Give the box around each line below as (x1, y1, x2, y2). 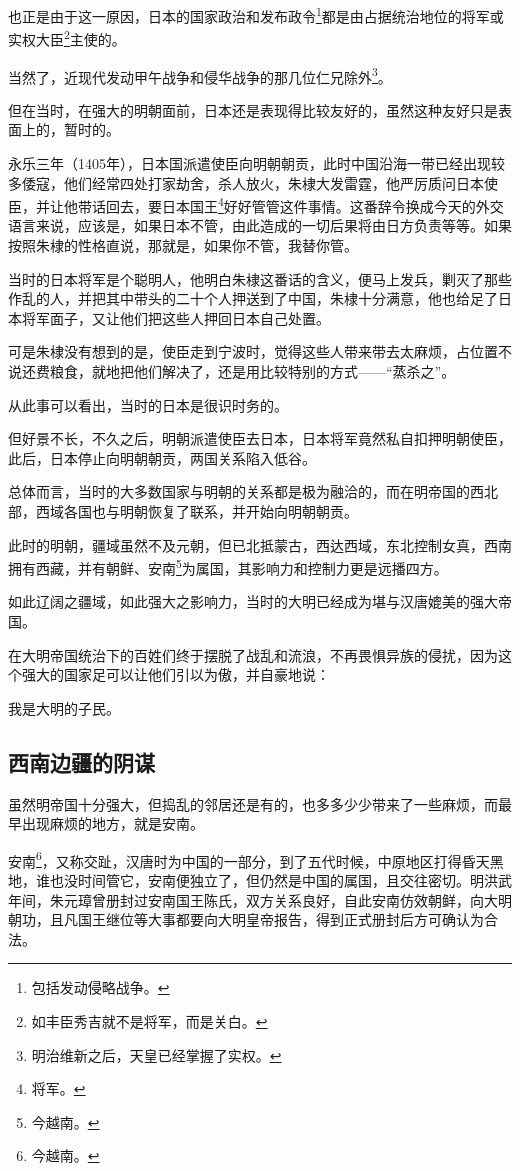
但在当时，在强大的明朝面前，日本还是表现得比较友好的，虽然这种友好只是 (8, 99, 498, 120)
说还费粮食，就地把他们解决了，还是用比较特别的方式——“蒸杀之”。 (8, 360, 456, 381)
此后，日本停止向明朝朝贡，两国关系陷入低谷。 (8, 447, 316, 468)
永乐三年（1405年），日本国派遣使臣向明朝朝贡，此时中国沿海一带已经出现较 (8, 152, 505, 173)
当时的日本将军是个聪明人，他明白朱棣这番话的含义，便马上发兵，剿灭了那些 (8, 268, 512, 289)
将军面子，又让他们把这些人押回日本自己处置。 (21, 307, 330, 328)
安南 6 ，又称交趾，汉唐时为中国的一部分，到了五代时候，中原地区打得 (8, 847, 462, 871)
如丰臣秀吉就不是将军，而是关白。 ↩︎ (31, 1010, 268, 1031)
